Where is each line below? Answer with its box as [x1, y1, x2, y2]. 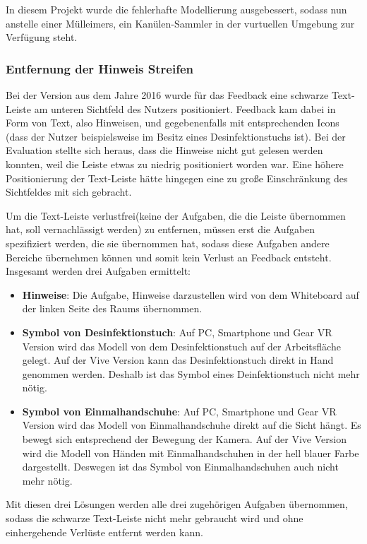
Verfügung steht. [6, 30, 78, 45]
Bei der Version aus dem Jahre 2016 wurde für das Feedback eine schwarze [6, 88, 329, 102]
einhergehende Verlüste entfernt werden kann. [6, 524, 203, 539]
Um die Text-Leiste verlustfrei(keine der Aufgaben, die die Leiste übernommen [6, 208, 346, 223]
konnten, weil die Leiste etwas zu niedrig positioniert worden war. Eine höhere [6, 156, 344, 171]
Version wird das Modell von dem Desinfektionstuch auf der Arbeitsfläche [22, 338, 341, 353]
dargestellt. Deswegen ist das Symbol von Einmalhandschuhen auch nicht [22, 459, 339, 474]
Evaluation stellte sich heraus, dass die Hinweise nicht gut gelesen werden [6, 143, 323, 158]
